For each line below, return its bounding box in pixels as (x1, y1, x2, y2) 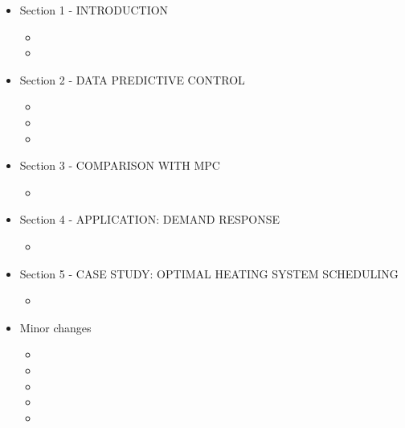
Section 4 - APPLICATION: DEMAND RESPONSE (19, 211, 280, 228)
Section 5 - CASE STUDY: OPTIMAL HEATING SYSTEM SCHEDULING (19, 265, 399, 282)
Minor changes (19, 319, 92, 335)
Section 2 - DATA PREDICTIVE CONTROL (19, 71, 245, 88)
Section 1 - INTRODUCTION (19, 2, 169, 18)
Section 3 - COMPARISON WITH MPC (19, 157, 220, 174)
